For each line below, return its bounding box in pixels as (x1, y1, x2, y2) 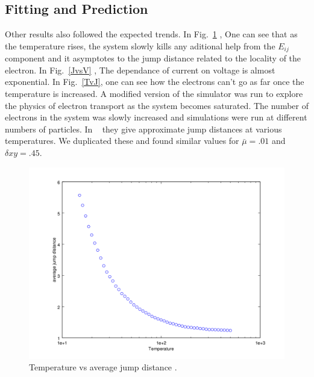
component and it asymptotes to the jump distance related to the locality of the (5, 52, 301, 64)
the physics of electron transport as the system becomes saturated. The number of (5, 99, 309, 111)
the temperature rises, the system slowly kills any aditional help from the (5, 39, 275, 52)
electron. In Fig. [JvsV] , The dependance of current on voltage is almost (5, 63, 275, 76)
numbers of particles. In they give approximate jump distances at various (5, 122, 282, 135)
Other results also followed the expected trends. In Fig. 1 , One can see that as (5, 28, 298, 40)
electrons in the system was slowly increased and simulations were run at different (5, 111, 307, 123)
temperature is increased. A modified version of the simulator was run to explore (5, 87, 303, 100)
